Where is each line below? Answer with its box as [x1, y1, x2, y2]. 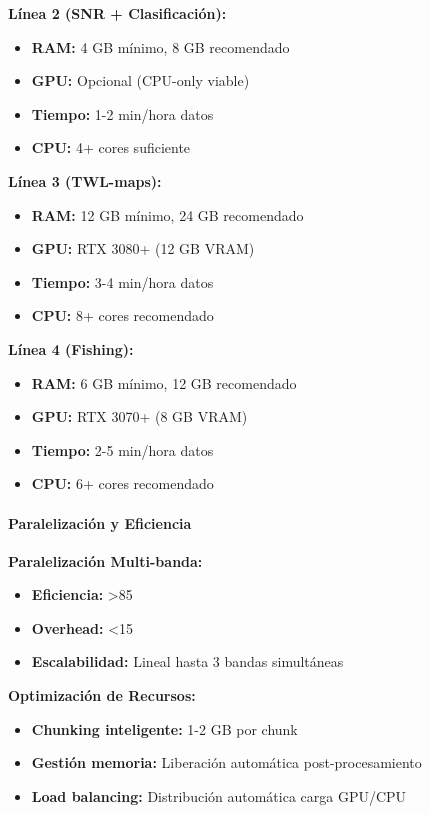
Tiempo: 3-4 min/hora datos [31, 271, 214, 292]
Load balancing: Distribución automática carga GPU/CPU [31, 785, 407, 806]
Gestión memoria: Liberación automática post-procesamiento [31, 752, 422, 773]
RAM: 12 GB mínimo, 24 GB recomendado [31, 204, 304, 225]
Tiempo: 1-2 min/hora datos [31, 103, 214, 124]
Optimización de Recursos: [8, 685, 196, 706]
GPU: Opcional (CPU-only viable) [31, 70, 250, 91]
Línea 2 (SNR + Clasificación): [8, 3, 227, 23]
